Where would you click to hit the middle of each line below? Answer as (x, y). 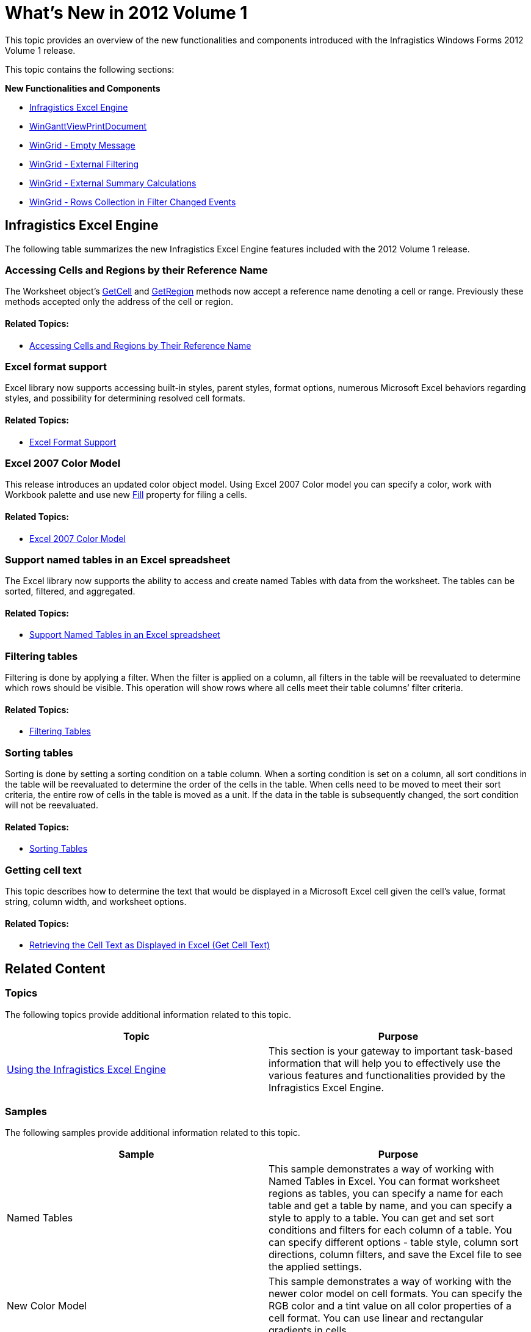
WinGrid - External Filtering (84, 164)
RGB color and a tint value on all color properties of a (390, 1306)
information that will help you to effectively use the (385, 1063)
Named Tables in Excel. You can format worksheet (384, 1181)
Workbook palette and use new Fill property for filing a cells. (126, 495)
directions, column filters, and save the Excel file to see (396, 1255)
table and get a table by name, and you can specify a (390, 1206)
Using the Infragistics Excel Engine (86, 1069)
